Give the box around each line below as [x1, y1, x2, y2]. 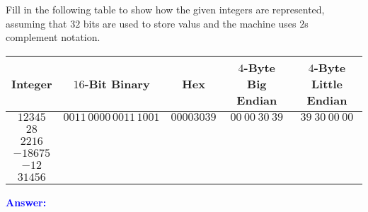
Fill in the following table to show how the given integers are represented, [6, 2, 325, 16]
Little [311, 75, 343, 92]
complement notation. [6, 30, 100, 45]
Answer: [6, 194, 47, 209]
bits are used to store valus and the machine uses [83, 16, 297, 30]
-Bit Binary [84, 75, 150, 92]
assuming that [6, 16, 67, 30]
